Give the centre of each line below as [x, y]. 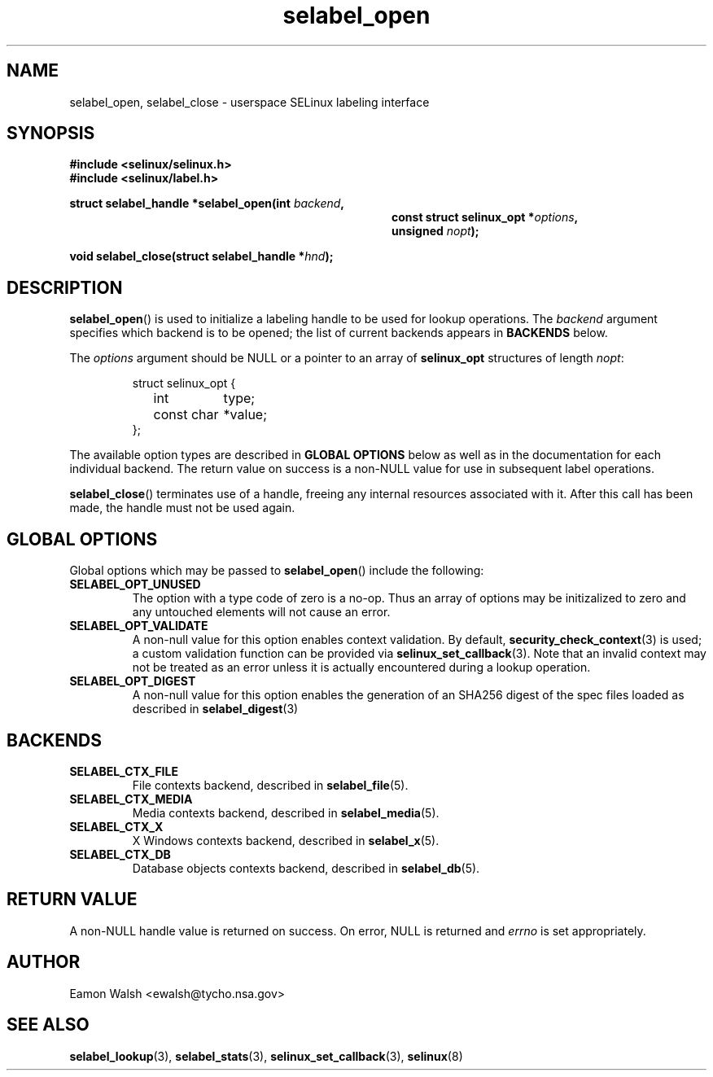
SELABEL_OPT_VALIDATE [139, 626]
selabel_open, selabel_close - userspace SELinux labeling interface [249, 102]
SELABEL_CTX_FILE [124, 771]
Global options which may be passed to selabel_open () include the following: [277, 571]
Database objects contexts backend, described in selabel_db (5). [306, 868]
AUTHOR [44, 962]
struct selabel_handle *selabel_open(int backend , [207, 204]
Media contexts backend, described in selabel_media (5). [286, 812]
